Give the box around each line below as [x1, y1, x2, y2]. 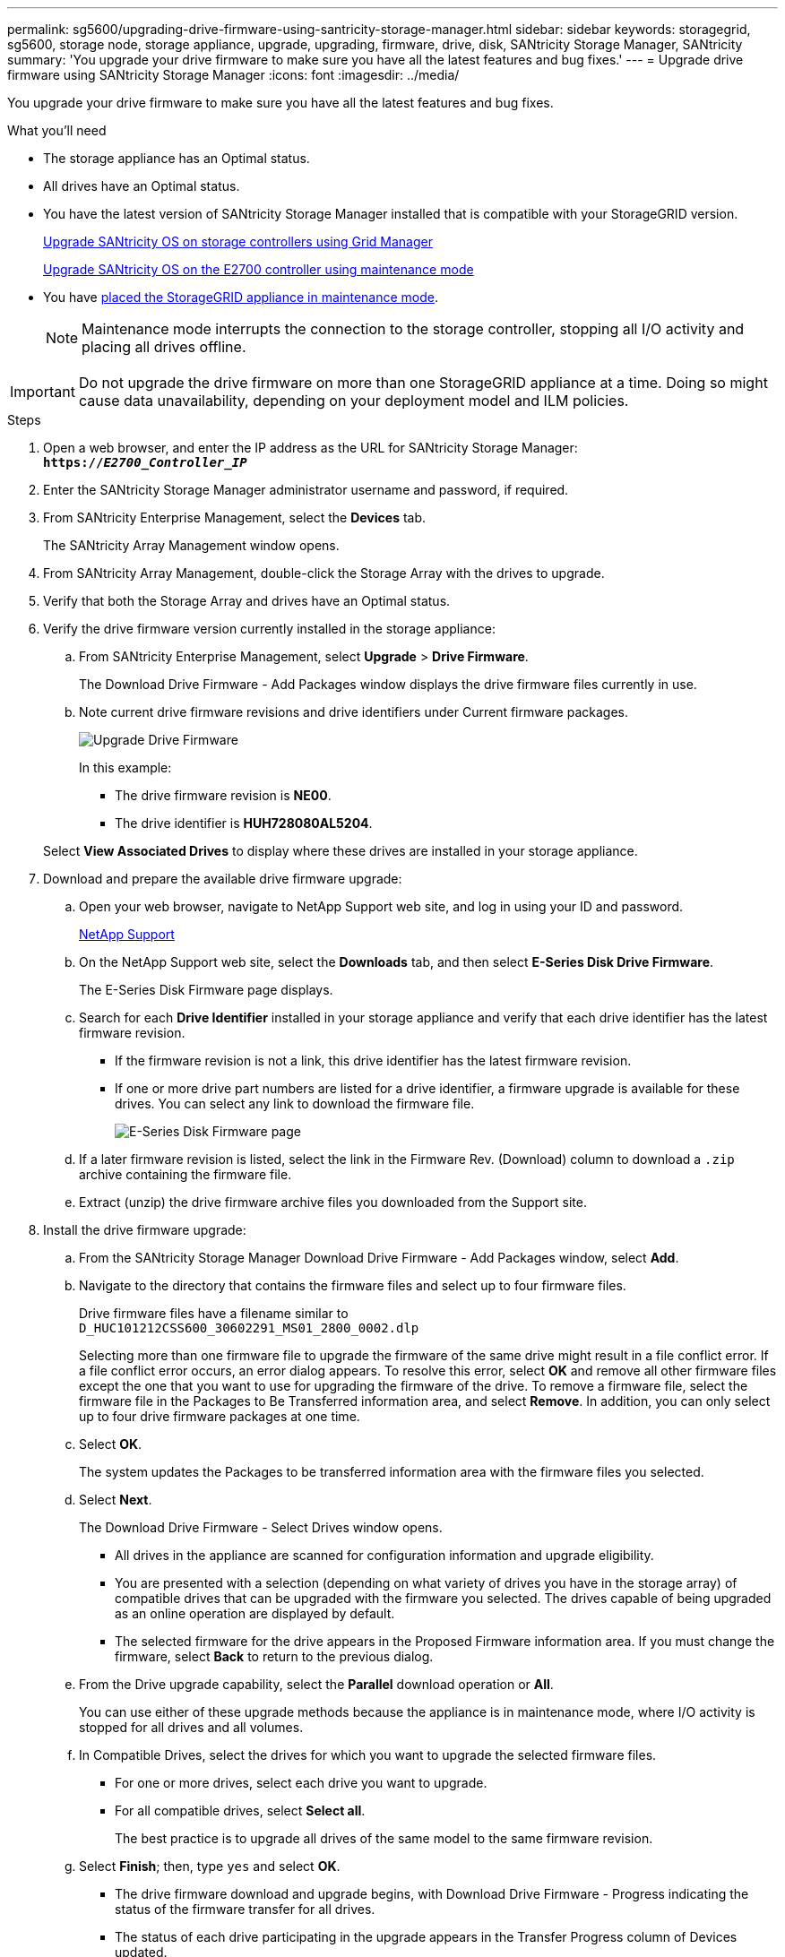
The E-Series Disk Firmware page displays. [79, 982, 333, 997]
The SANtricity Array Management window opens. [43, 538, 340, 553]
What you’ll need [7, 123, 107, 138]
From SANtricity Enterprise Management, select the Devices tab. [43, 510, 427, 525]
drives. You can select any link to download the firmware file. [115, 1096, 475, 1111]
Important [10, 383, 75, 401]
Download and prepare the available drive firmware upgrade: [43, 871, 402, 886]
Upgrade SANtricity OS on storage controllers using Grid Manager [43, 234, 433, 249]
